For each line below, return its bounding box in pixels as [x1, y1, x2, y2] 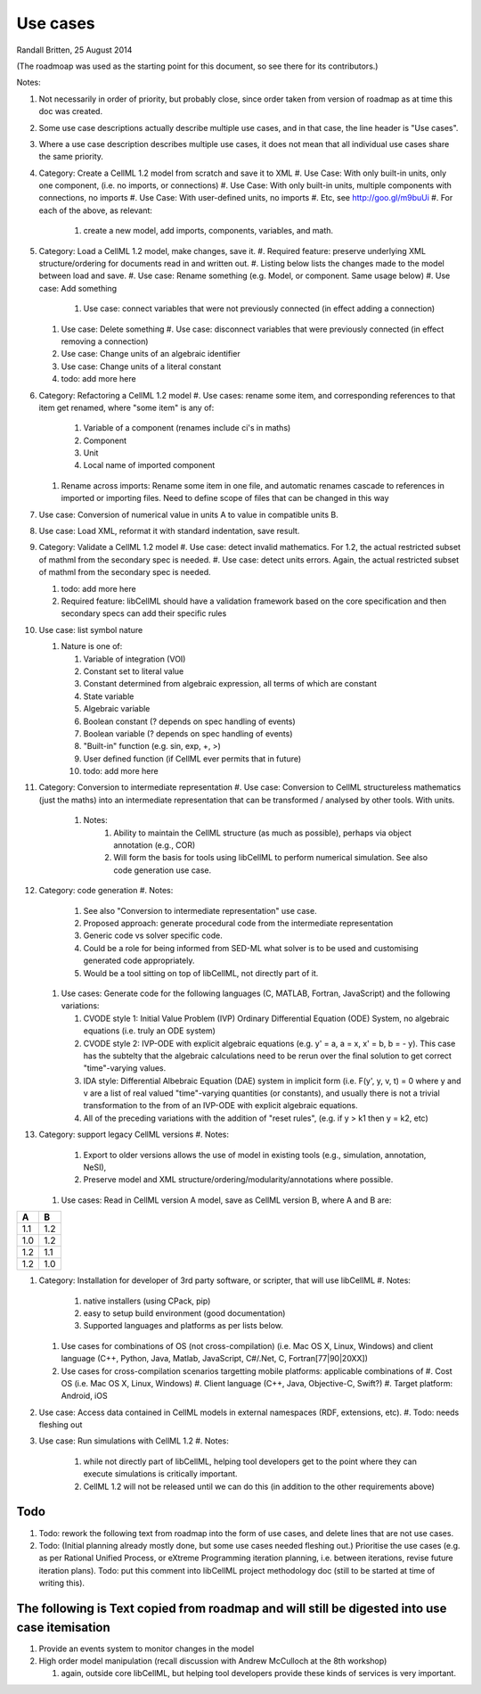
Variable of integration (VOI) [83, 654, 186, 664]
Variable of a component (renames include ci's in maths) [83, 423, 291, 433]
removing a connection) [61, 335, 149, 347]
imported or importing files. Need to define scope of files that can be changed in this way [61, 493, 389, 504]
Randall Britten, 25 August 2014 [16, 45, 133, 55]
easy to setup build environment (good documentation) [83, 1307, 286, 1319]
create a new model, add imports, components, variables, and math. [83, 226, 334, 236]
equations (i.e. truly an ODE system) [83, 1025, 216, 1036]
